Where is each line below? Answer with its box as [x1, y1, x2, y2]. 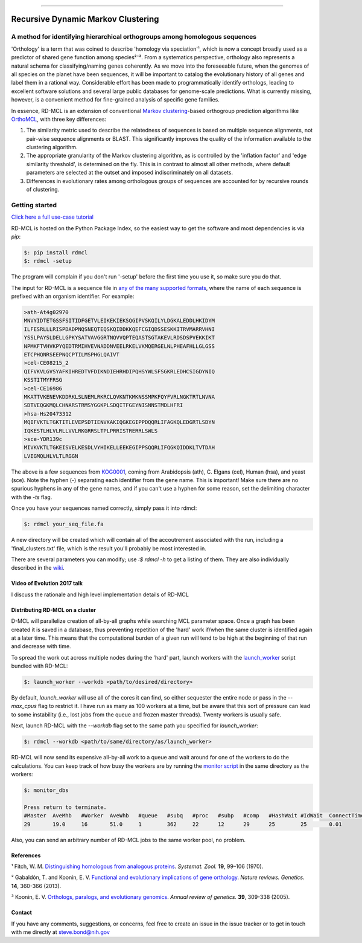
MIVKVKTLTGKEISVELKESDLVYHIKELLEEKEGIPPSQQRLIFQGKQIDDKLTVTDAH [24, 444, 215, 451]
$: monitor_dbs [24, 787, 69, 794]
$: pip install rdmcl [24, 249, 88, 256]
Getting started [11, 201, 57, 209]
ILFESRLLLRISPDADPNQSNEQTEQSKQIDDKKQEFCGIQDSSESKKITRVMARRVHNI [24, 326, 215, 332]
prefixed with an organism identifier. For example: [11, 293, 135, 300]
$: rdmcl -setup [24, 257, 72, 265]
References [11, 852, 41, 859]
